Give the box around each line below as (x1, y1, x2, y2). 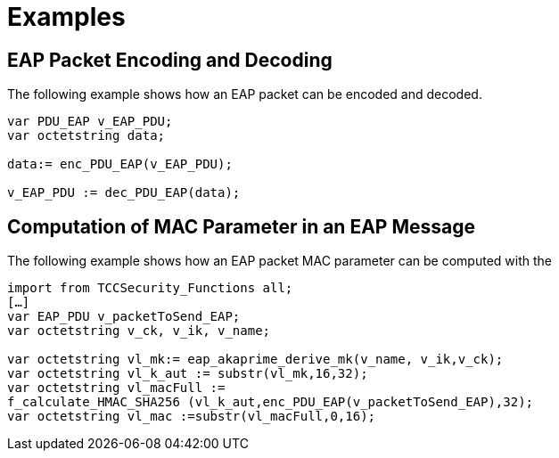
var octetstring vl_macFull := (7, 380, 226, 396)
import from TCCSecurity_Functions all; (7, 281, 293, 296)
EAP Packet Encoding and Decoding (7, 48, 333, 71)
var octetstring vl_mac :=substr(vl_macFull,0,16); (7, 409, 376, 424)
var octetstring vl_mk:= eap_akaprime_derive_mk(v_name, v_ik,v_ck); (7, 352, 504, 367)
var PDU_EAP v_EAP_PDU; (7, 114, 173, 129)
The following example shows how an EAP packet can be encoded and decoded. (7, 86, 482, 102)
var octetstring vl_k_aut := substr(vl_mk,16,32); (7, 366, 368, 381)
